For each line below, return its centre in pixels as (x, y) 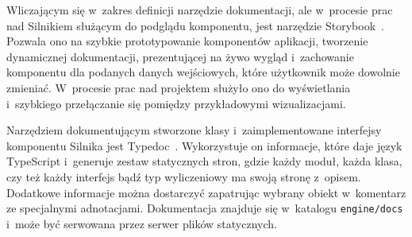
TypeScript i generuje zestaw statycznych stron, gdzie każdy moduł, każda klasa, (204, 161)
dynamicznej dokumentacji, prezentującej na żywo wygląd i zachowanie (180, 56)
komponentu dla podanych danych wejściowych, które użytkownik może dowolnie (203, 72)
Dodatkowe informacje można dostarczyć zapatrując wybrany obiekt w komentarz (206, 192)
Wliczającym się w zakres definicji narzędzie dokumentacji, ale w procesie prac (200, 10)
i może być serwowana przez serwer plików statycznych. (142, 223)
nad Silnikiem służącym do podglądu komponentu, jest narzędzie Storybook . (195, 25)
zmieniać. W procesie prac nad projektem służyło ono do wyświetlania (179, 87)
